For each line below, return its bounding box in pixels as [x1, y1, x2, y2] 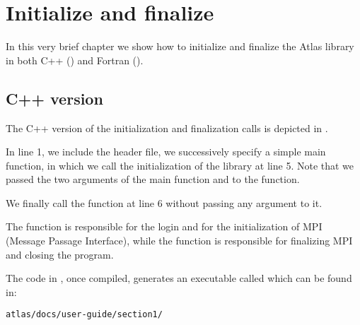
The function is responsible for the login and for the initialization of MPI [6, 219, 323, 234]
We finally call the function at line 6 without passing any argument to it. [6, 195, 323, 210]
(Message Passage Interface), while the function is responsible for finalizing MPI [6, 233, 353, 248]
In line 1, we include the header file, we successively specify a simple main [6, 144, 326, 159]
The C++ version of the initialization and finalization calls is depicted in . [6, 120, 328, 135]
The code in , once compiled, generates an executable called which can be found [6, 271, 352, 285]
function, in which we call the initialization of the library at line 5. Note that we [6, 158, 354, 172]
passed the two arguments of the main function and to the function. [6, 172, 300, 187]
